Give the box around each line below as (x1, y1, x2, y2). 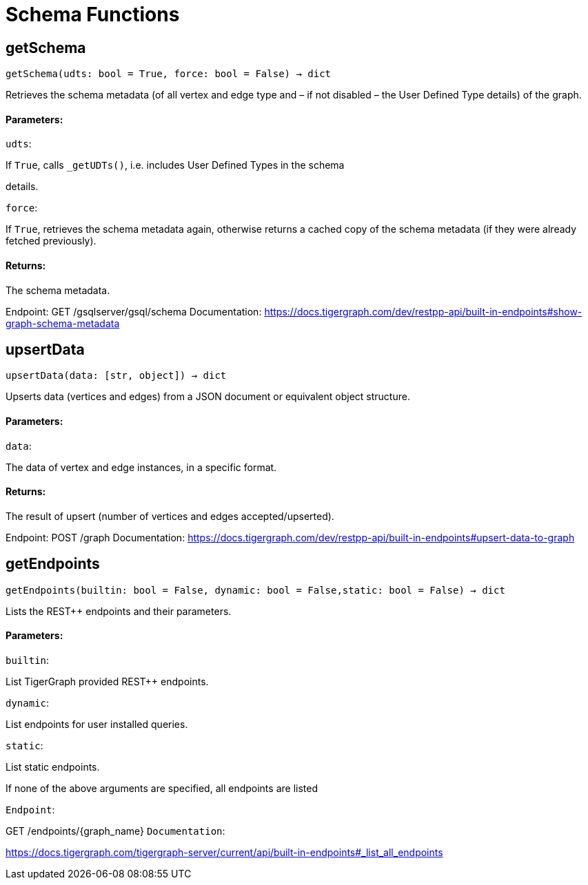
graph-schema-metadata (6, 317, 120, 329)
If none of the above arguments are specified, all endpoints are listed (6, 782, 318, 794)
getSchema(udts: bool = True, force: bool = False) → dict (6, 68, 332, 80)
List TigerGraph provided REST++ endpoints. (6, 675, 209, 687)
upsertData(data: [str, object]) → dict (6, 370, 227, 382)
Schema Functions (6, 3, 180, 26)
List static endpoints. (6, 760, 100, 773)
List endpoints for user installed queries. (6, 718, 188, 730)
